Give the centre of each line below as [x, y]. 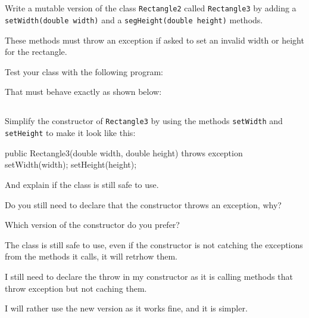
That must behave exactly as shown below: [83, 92]
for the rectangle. [36, 52]
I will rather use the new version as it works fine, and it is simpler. [126, 308]
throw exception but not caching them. [76, 288]
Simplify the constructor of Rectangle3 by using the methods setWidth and [144, 121]
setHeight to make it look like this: [70, 133]
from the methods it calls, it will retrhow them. [91, 256]
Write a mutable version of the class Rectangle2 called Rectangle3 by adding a [151, 8]
